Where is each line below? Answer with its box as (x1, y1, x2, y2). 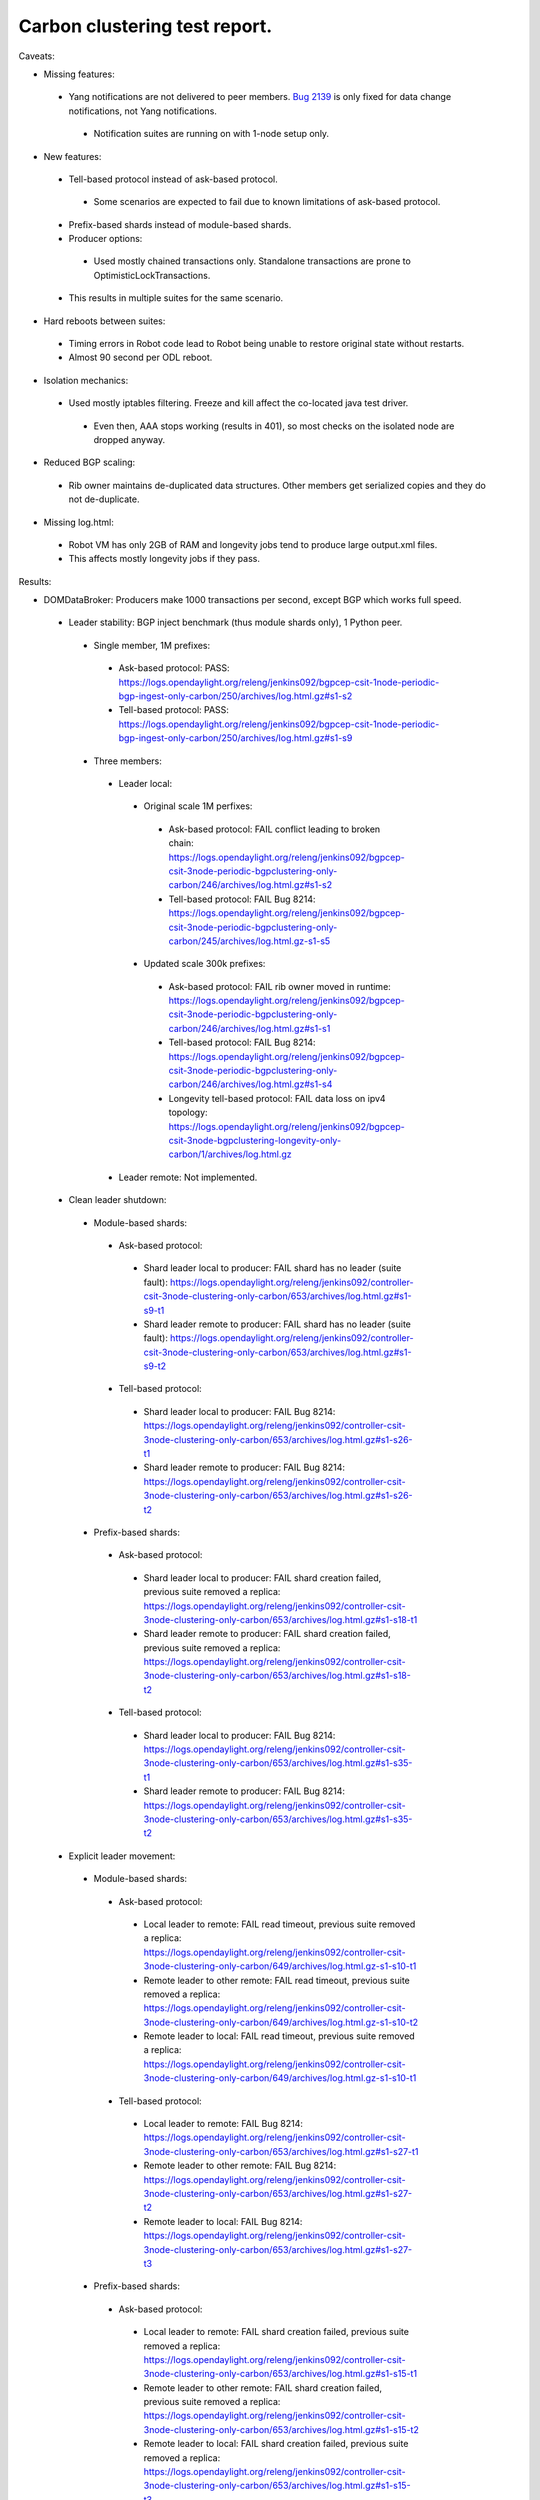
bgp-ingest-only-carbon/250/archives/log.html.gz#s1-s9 (118, 732, 353, 744)
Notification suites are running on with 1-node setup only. (93, 128, 330, 140)
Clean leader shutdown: (68, 1194, 167, 1206)
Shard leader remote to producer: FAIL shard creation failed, (143, 1628, 392, 1640)
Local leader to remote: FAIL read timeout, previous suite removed (143, 1918, 416, 1930)
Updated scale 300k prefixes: (143, 958, 266, 970)
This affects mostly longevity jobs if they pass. (68, 553, 260, 565)
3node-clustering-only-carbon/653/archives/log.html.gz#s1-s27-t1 (143, 2145, 419, 2157)
